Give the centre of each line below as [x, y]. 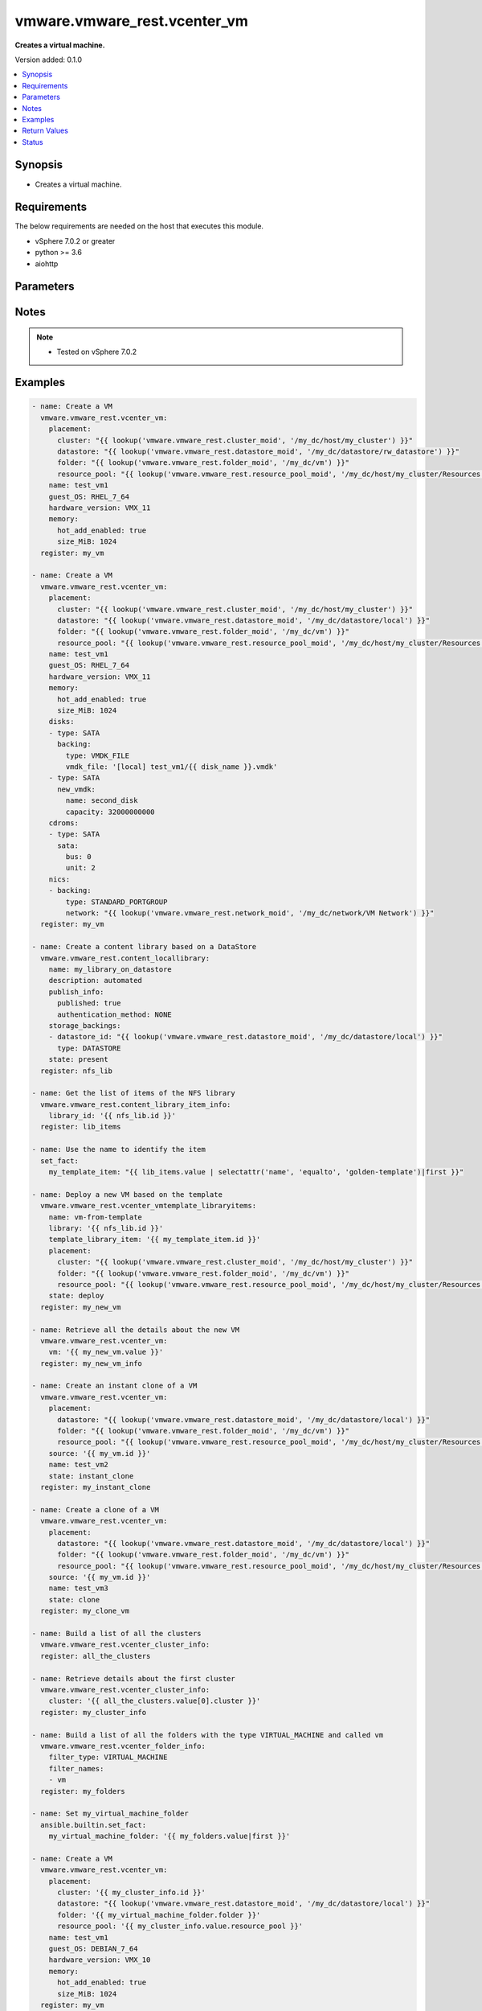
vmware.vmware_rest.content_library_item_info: [136, 1104]
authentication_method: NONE [114, 1014]
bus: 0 [78, 857]
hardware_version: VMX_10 [100, 1960]
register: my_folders [83, 1791]
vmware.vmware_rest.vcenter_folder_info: [123, 1746]
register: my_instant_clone [96, 1487]
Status [33, 142]
